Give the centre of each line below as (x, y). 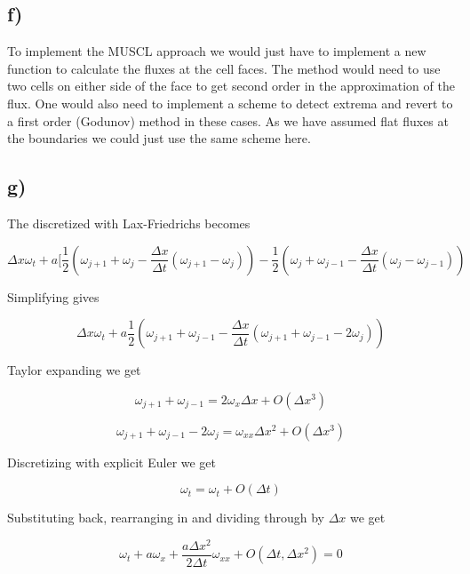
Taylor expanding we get (74, 370)
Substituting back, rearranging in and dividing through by (166, 518)
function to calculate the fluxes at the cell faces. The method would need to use (224, 68)
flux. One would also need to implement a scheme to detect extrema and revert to (230, 103)
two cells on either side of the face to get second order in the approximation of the (231, 86)
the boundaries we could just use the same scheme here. (159, 138)
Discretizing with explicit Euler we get (112, 462)
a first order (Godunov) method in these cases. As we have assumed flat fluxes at (228, 120)
